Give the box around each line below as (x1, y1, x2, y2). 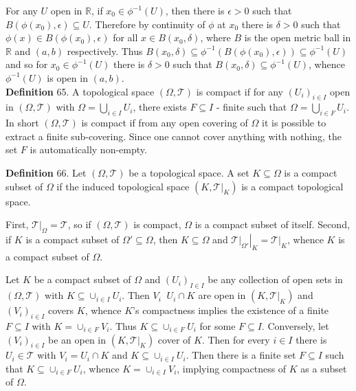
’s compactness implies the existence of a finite (133, 303, 329, 317)
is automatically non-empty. (30, 142, 147, 157)
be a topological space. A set (129, 165, 249, 179)
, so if (67, 217, 91, 232)
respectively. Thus (67, 43, 143, 58)
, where (200, 30, 231, 45)
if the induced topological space (56, 179, 190, 193)
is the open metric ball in (244, 30, 351, 45)
